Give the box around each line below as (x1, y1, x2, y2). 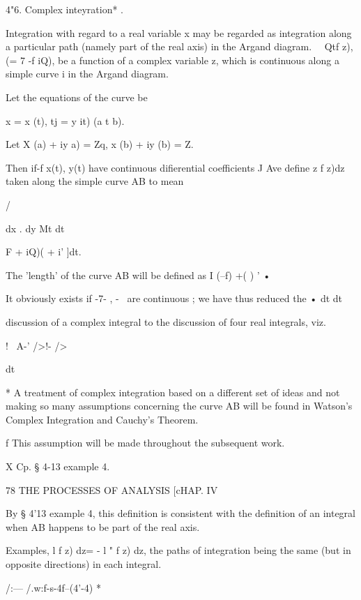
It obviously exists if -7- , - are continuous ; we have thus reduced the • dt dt (6, 291, 343, 306)
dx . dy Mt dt (6, 220, 65, 235)
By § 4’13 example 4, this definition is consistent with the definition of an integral (6, 506, 355, 520)
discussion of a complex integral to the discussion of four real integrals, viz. (6, 314, 326, 329)
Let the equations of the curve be (6, 89, 148, 104)
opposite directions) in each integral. (6, 557, 162, 571)
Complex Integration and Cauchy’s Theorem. (6, 412, 199, 426)
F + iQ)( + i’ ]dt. (6, 244, 82, 259)
